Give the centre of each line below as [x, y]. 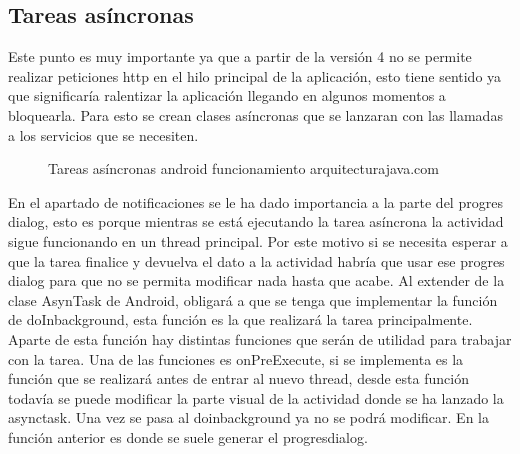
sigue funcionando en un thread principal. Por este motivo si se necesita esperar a [258, 240]
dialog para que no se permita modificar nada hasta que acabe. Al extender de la [256, 280]
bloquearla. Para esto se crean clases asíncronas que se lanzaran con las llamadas [255, 114]
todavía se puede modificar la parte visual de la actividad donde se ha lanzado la [256, 397]
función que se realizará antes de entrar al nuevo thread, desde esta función [238, 378]
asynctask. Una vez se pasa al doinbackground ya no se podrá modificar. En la [248, 417]
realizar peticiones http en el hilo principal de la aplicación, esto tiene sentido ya [255, 75]
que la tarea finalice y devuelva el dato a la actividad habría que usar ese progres [256, 260]
